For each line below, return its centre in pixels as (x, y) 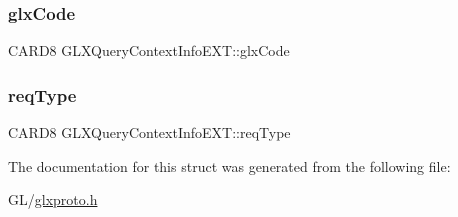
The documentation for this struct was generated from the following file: (229, 165)
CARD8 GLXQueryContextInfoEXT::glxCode (149, 50)
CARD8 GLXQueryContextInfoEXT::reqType (149, 132)
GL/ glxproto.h (53, 199)
